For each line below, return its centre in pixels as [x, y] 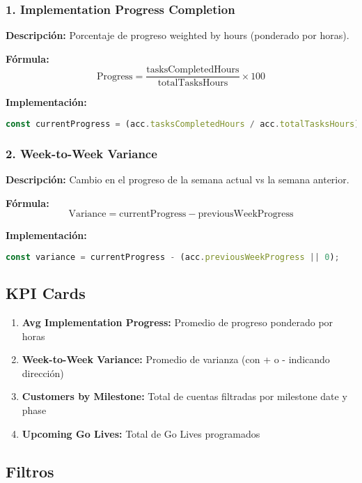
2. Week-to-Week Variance [81, 153]
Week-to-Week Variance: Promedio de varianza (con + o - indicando [176, 359]
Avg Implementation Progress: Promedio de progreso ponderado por [178, 322]
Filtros [30, 471]
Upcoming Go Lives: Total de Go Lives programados [141, 433]
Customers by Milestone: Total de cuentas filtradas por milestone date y [184, 396]
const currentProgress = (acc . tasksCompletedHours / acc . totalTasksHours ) [183, 124]
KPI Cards [46, 293]
